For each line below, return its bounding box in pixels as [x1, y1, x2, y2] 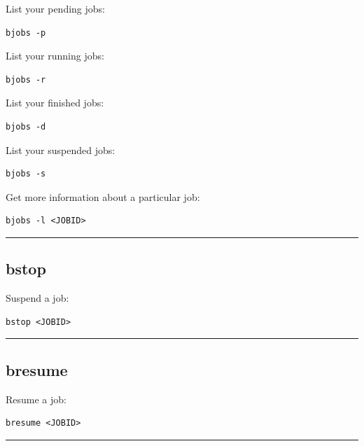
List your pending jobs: [6, 1, 105, 15]
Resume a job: [6, 391, 66, 406]
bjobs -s [6, 169, 46, 179]
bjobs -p [6, 27, 46, 38]
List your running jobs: [6, 48, 104, 63]
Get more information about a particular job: [6, 189, 200, 204]
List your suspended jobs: [6, 142, 115, 157]
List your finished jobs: [6, 95, 104, 110]
